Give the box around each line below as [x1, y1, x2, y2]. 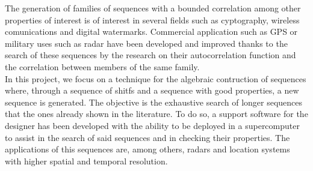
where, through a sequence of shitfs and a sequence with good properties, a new [5, 84, 299, 97]
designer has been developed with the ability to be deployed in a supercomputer [5, 119, 300, 131]
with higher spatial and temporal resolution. [5, 154, 168, 167]
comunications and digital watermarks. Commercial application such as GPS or [5, 25, 298, 38]
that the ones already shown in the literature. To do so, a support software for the [5, 107, 308, 120]
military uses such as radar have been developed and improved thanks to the [5, 37, 288, 49]
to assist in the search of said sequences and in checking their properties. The [5, 131, 290, 143]
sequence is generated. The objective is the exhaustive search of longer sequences [5, 95, 303, 108]
